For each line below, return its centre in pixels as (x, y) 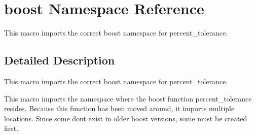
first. (11, 128)
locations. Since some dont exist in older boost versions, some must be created (126, 118)
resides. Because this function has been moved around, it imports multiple (119, 108)
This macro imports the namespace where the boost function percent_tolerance (128, 98)
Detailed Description (60, 60)
